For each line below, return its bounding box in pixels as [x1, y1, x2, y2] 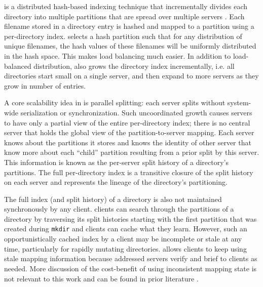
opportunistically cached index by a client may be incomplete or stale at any [4, 233, 242, 244]
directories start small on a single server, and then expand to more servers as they [4, 70, 259, 81]
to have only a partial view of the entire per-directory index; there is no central [4, 117, 250, 128]
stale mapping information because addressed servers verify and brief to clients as [4, 253, 257, 264]
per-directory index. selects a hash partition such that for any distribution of [4, 30, 242, 41]
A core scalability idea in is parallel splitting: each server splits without [4, 97, 226, 108]
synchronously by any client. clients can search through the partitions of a [4, 203, 234, 214]
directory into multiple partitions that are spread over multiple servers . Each [4, 11, 245, 21]
